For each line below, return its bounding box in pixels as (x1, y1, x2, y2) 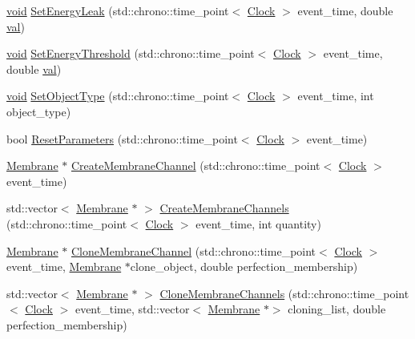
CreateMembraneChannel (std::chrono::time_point (71, 157, 320, 174)
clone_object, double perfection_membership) (130, 258, 358, 275)
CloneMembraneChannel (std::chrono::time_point (71, 242, 316, 259)
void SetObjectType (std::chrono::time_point (6, 87, 229, 104)
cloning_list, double (288, 301, 386, 317)
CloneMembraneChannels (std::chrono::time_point (159, 285, 409, 301)
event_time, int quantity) (195, 215, 321, 232)
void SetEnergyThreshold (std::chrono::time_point (6, 45, 255, 62)
